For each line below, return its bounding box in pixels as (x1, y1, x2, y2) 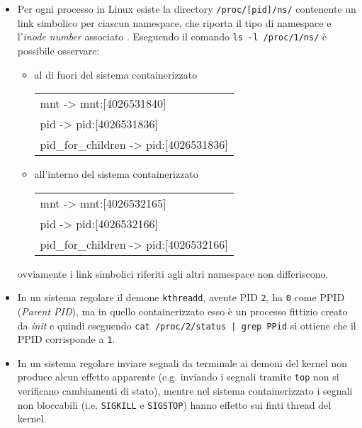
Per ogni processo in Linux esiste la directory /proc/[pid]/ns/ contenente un (17, 1, 356, 16)
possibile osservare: (17, 43, 100, 57)
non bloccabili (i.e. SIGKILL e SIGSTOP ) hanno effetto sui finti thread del (17, 397, 332, 412)
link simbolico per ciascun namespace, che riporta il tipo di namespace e (17, 15, 332, 30)
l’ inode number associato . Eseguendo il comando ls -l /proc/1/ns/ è (17, 29, 327, 44)
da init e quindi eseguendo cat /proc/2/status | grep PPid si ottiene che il (17, 317, 356, 332)
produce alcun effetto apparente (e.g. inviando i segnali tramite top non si (17, 369, 339, 384)
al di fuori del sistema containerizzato (34, 67, 198, 81)
